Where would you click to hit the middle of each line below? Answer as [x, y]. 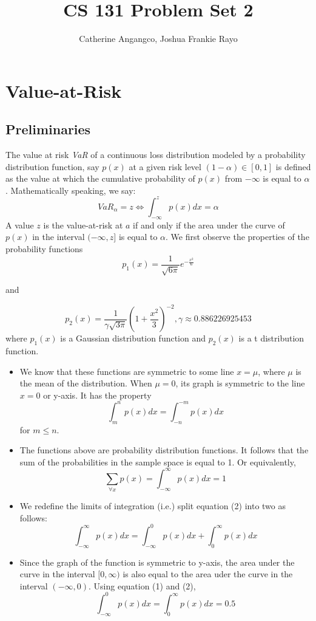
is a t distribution [271, 338]
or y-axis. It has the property [97, 395]
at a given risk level [165, 166]
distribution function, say [52, 166]
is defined [293, 166]
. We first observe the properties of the [237, 237]
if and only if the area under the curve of [209, 225]
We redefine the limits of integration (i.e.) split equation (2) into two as [153, 506]
